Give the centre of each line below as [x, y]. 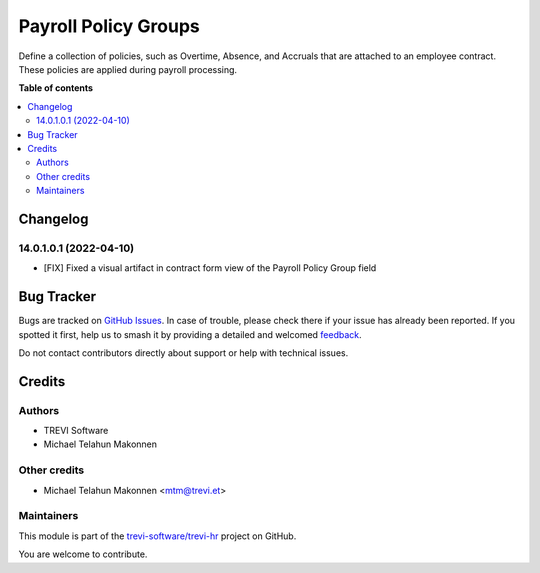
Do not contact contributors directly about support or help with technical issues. [183, 352]
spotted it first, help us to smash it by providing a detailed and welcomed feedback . [190, 334]
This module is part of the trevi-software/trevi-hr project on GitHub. [157, 536]
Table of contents [56, 88]
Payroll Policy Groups [109, 26]
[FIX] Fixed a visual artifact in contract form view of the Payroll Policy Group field [210, 268]
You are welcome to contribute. [83, 554]
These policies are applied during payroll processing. [128, 69]
